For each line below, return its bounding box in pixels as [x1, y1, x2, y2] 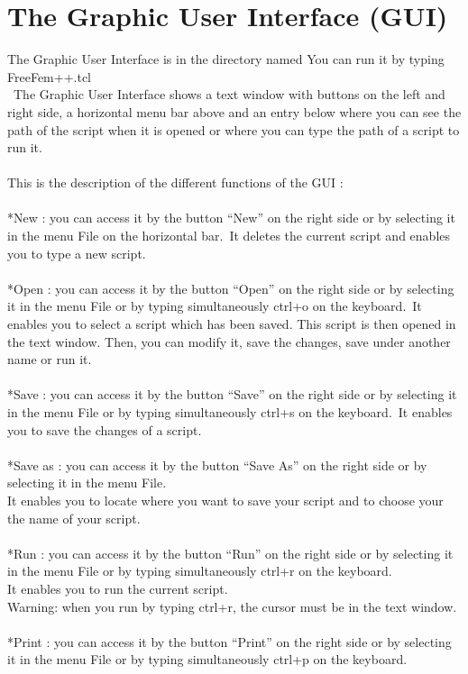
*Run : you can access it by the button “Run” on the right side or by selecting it [7, 543, 454, 562]
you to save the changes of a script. [7, 420, 202, 439]
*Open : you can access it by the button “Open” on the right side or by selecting [7, 278, 454, 297]
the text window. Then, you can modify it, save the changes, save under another [7, 332, 451, 351]
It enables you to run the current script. [7, 578, 228, 597]
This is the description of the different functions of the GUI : [7, 173, 344, 192]
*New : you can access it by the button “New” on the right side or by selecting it [7, 208, 455, 227]
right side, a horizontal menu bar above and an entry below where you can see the [7, 102, 462, 121]
